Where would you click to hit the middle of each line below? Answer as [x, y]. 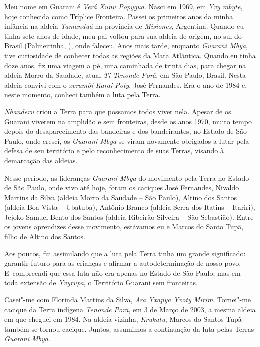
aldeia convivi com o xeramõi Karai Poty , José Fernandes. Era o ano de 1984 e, [126, 84]
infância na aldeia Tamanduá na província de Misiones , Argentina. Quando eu [124, 26]
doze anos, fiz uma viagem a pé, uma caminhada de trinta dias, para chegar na [125, 65]
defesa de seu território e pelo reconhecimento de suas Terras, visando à [114, 151]
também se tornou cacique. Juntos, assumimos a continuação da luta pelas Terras [129, 329]
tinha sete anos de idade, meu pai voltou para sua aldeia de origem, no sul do [123, 35]
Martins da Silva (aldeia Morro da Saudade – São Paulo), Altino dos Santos [120, 197]
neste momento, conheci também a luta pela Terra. [82, 95]
